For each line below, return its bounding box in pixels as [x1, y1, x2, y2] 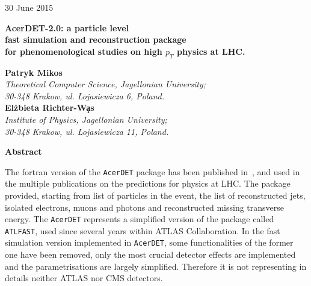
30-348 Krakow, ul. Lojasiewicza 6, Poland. [5, 89, 165, 102]
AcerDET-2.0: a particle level [5, 21, 129, 34]
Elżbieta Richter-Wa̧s [5, 101, 94, 114]
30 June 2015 [5, 1, 54, 13]
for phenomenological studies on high [5, 45, 162, 57]
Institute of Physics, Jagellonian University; [5, 113, 167, 125]
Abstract [5, 145, 42, 158]
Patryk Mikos [5, 66, 63, 78]
